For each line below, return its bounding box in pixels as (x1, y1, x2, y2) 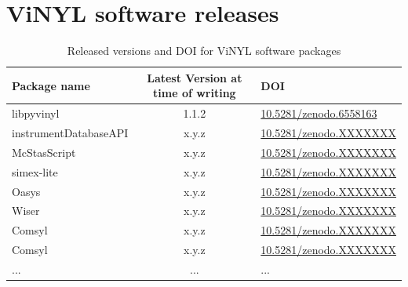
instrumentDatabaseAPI (12, 125, 129, 140)
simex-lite (12, 163, 58, 180)
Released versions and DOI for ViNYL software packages (67, 42, 341, 59)
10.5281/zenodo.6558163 (260, 105, 377, 122)
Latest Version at (147, 69, 242, 85)
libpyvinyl (12, 105, 60, 122)
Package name (12, 77, 90, 93)
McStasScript (12, 143, 76, 160)
